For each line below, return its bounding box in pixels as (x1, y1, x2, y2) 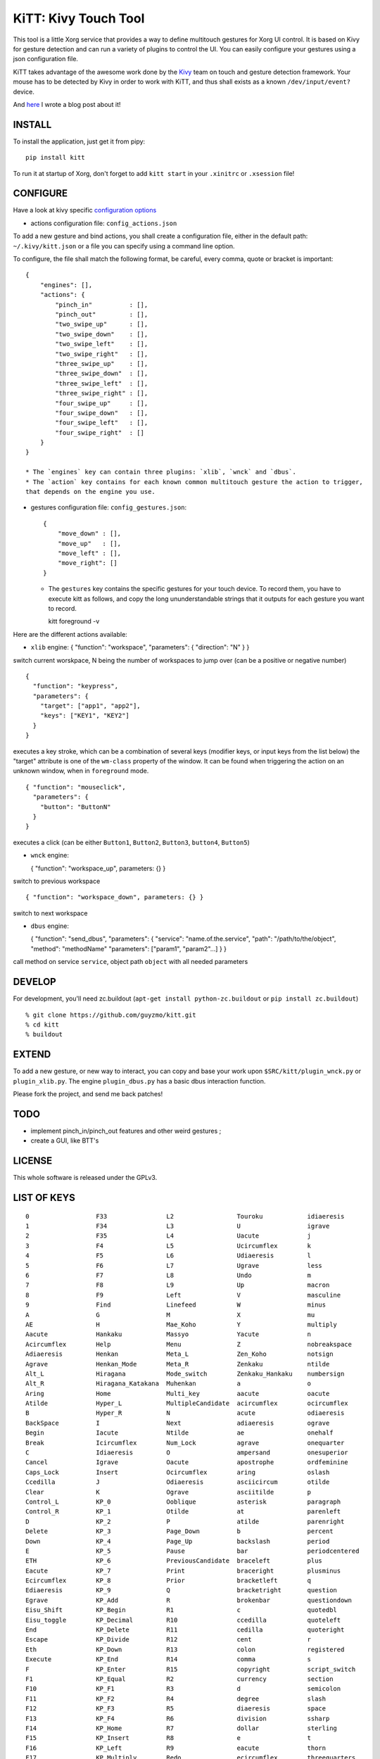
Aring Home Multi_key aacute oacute (25, 1390, 330, 1397)
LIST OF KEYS (13, 1192, 75, 1204)
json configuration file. (13, 55, 79, 63)
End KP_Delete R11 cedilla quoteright (25, 1626, 345, 1634)
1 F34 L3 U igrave (25, 1222, 330, 1231)
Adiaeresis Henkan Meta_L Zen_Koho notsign (25, 1350, 334, 1358)
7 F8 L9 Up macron (25, 1281, 330, 1289)
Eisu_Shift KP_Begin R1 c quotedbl (25, 1606, 338, 1614)
